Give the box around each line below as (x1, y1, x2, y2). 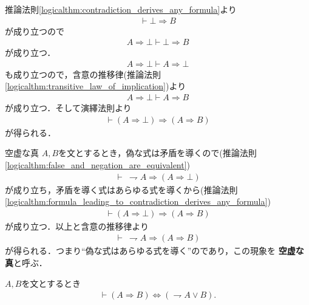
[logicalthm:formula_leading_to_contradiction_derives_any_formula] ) (5, 195, 271, 208)
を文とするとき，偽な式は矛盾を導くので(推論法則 (58, 146, 257, 159)
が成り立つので (5, 24, 64, 37)
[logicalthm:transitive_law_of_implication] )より (5, 80, 186, 92)
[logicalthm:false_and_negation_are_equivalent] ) (5, 158, 191, 171)
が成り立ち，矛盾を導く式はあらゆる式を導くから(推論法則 (5, 183, 238, 196)
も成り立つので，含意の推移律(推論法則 (5, 67, 161, 80)
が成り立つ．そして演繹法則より (5, 101, 132, 114)
